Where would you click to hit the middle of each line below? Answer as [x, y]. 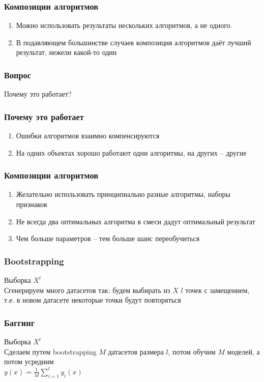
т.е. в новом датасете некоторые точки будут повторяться [93, 300]
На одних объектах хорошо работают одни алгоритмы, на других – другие [131, 152]
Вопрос [18, 75]
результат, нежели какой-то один [66, 52]
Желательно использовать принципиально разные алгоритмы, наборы [123, 194]
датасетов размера [136, 351]
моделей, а [243, 351]
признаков [32, 204]
